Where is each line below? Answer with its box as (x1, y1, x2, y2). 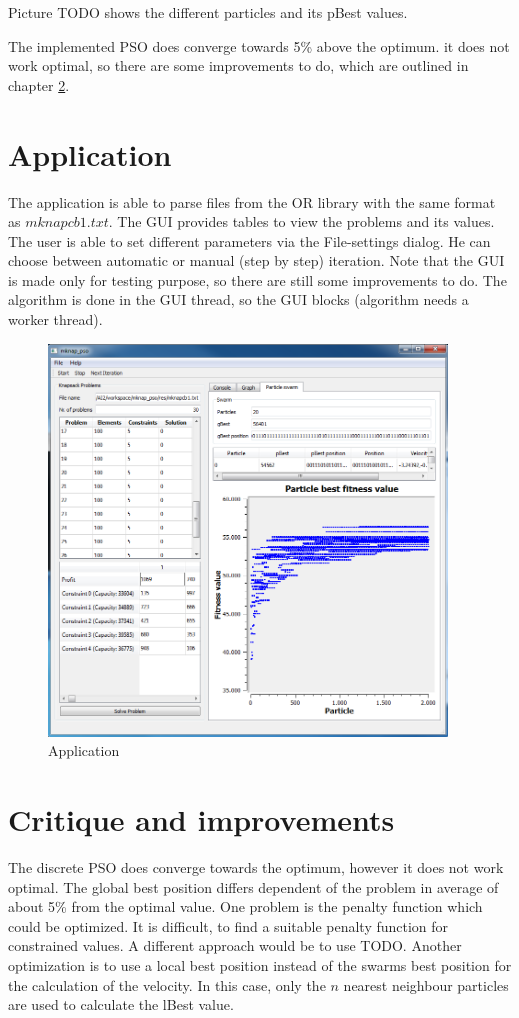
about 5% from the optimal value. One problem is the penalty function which (8, 896, 483, 917)
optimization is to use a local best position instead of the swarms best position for (8, 955, 512, 976)
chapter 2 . (8, 74, 70, 95)
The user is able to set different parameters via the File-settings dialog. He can (8, 230, 491, 251)
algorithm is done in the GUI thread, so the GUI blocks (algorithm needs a (8, 289, 469, 310)
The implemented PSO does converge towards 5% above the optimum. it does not (8, 35, 510, 56)
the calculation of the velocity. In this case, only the (8, 974, 326, 995)
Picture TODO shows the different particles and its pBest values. (8, 2, 408, 22)
